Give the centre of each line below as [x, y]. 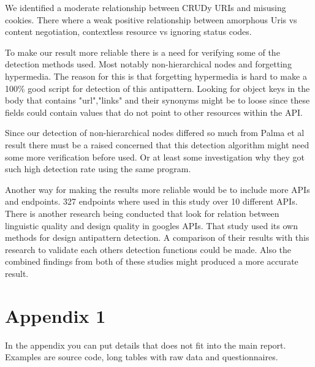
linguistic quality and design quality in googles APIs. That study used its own [151, 225]
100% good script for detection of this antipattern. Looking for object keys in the [157, 88]
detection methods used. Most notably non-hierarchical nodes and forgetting [148, 64]
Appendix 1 [55, 315]
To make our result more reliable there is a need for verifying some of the [142, 52]
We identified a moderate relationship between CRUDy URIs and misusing [146, 7]
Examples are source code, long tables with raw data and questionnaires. [142, 357]
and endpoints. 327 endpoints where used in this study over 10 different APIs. [151, 201]
